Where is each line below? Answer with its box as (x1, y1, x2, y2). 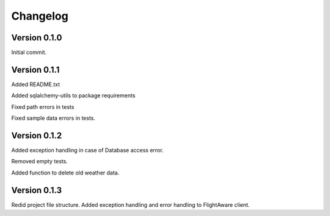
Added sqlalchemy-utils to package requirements (11, 92, 136, 99)
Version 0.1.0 (11, 32, 62, 43)
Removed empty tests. (11, 158, 68, 165)
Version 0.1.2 (11, 130, 62, 141)
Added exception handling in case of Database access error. (11, 147, 164, 154)
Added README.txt (11, 80, 61, 88)
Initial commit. (11, 49, 47, 56)
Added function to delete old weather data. (11, 169, 120, 176)
